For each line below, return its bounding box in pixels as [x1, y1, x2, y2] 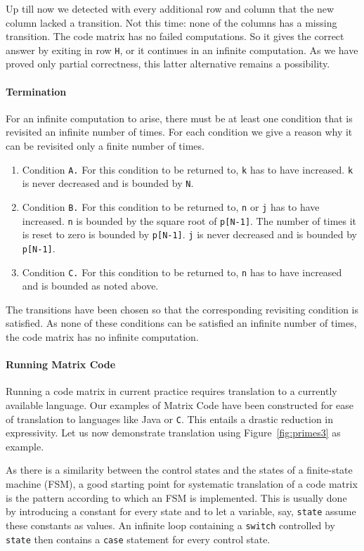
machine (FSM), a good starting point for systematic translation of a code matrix [6, 477, 358, 491]
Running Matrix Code [6, 357, 116, 372]
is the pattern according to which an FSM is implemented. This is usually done [6, 490, 347, 505]
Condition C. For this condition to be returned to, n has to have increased [22, 264, 342, 279]
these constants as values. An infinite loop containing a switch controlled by [6, 517, 335, 532]
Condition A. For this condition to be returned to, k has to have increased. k [22, 162, 353, 176]
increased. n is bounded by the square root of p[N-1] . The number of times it [22, 213, 357, 228]
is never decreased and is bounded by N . [22, 176, 194, 190]
